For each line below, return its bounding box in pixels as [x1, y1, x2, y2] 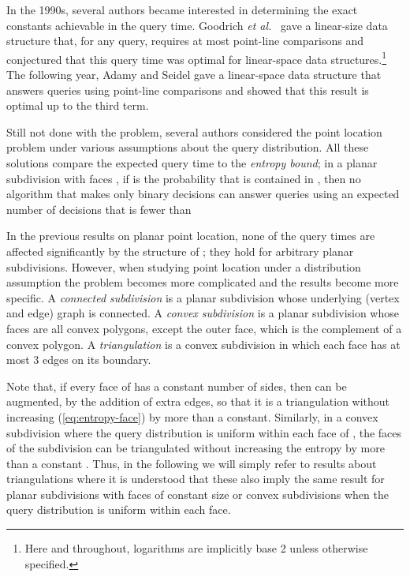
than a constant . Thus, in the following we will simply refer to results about [6, 455, 377, 471]
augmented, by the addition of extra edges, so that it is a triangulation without [6, 393, 390, 410]
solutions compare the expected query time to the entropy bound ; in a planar [6, 155, 378, 170]
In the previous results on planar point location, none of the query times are [6, 227, 375, 244]
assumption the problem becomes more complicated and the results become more [6, 274, 399, 290]
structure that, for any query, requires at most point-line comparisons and [6, 32, 363, 49]
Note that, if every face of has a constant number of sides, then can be [6, 377, 347, 394]
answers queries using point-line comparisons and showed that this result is [6, 81, 369, 98]
